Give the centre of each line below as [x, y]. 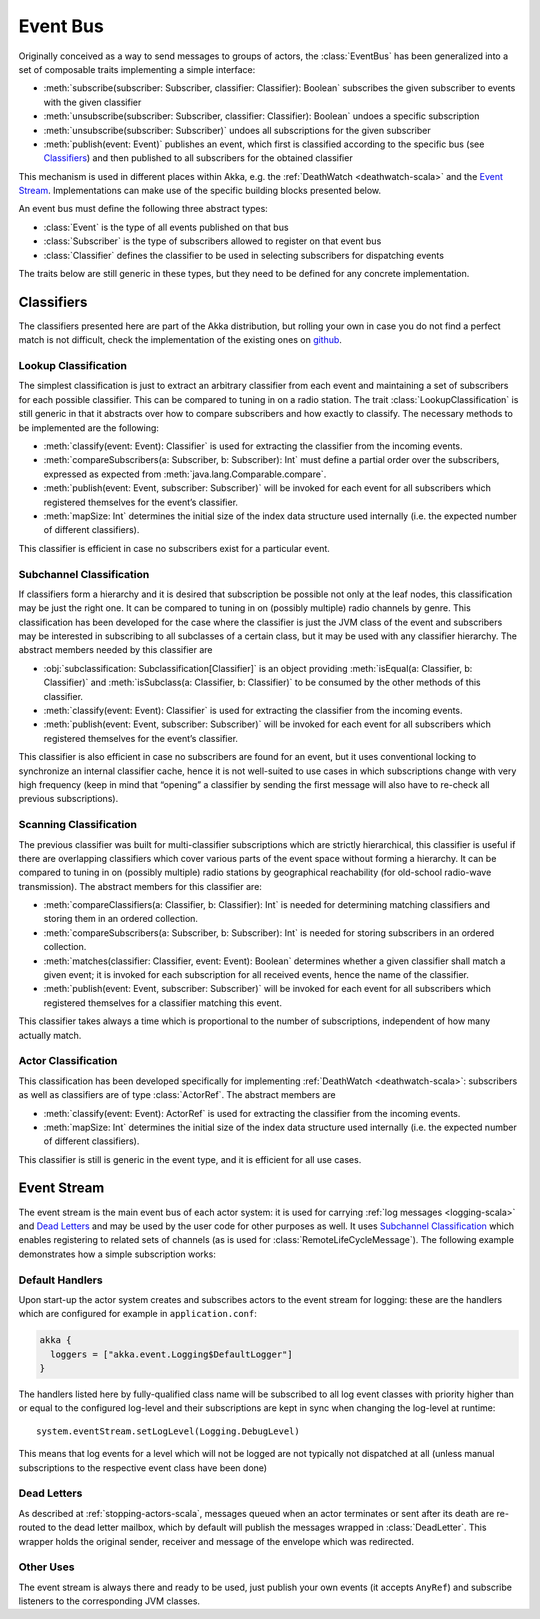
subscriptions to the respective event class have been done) [143, 1467]
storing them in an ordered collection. [121, 919]
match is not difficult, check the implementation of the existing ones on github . [180, 340]
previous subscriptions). [68, 799]
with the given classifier [92, 102]
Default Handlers [61, 1280]
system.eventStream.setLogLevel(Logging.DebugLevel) [168, 1431]
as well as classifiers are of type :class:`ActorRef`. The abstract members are [177, 1095]
